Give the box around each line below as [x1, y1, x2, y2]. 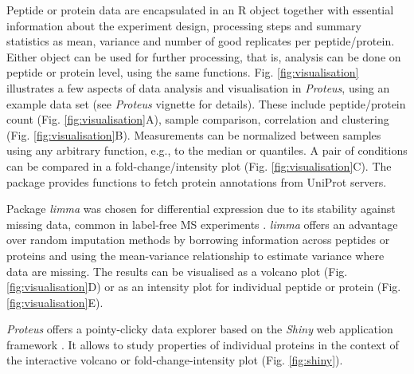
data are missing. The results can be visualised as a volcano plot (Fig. [6, 262, 348, 279]
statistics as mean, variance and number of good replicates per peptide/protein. [6, 33, 395, 49]
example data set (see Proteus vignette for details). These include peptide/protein [6, 95, 406, 112]
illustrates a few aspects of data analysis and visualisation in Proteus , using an [6, 79, 390, 96]
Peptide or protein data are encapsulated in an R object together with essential [6, 2, 394, 18]
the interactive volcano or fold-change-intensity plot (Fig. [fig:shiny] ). [6, 352, 343, 368]
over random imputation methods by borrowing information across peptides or [6, 231, 390, 248]
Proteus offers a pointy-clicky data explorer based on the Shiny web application [6, 321, 393, 337]
